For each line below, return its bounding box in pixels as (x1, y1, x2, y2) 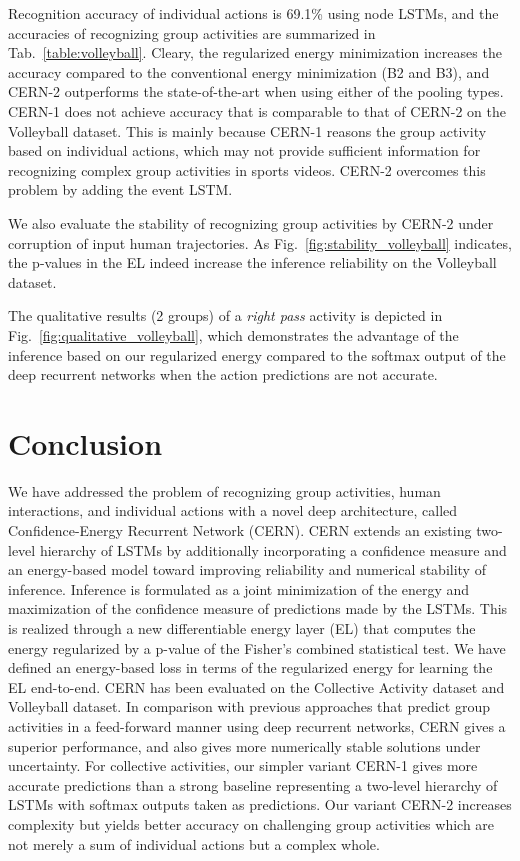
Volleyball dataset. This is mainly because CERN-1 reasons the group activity (8, 120, 487, 141)
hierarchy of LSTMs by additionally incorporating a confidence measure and (39, 539, 507, 560)
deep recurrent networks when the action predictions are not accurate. (8, 364, 438, 385)
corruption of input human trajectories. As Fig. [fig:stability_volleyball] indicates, (8, 232, 512, 253)
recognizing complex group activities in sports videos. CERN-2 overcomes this (8, 159, 486, 180)
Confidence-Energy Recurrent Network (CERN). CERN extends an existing (8, 520, 472, 540)
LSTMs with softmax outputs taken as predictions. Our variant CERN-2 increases (8, 794, 512, 815)
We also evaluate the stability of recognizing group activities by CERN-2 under (8, 212, 494, 233)
